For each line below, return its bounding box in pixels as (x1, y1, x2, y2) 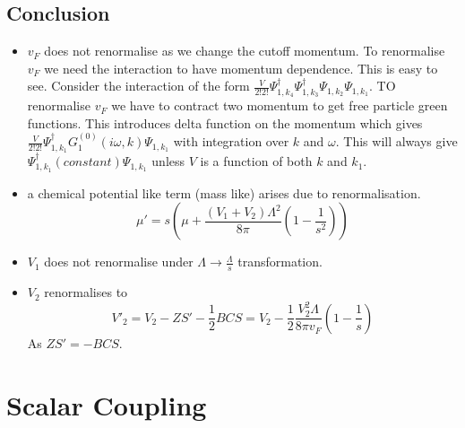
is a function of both (200, 152, 313, 170)
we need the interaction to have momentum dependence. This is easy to (44, 58, 438, 77)
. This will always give (335, 132, 458, 151)
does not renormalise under (44, 252, 194, 271)
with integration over (173, 132, 289, 151)
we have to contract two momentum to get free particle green (111, 96, 448, 115)
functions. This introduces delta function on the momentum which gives (27, 113, 423, 132)
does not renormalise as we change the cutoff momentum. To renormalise (44, 41, 445, 60)
